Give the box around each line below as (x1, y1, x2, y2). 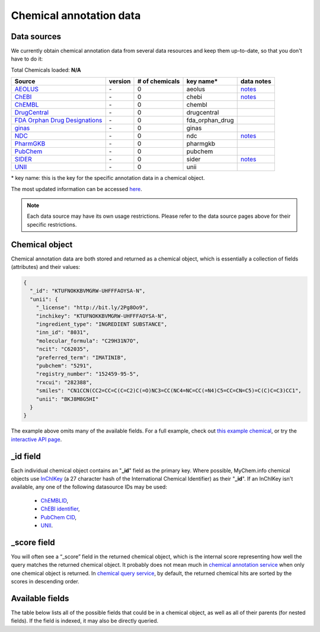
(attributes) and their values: (11, 263, 80, 271)
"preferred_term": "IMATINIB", (36, 354, 127, 361)
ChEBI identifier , (40, 505, 80, 513)
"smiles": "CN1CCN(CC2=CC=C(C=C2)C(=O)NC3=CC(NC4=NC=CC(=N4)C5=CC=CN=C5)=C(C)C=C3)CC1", (36, 388, 302, 394)
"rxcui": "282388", (36, 379, 93, 386)
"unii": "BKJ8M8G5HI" (36, 395, 99, 402)
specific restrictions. (27, 221, 77, 228)
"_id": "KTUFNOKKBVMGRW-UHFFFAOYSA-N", (30, 288, 146, 294)
